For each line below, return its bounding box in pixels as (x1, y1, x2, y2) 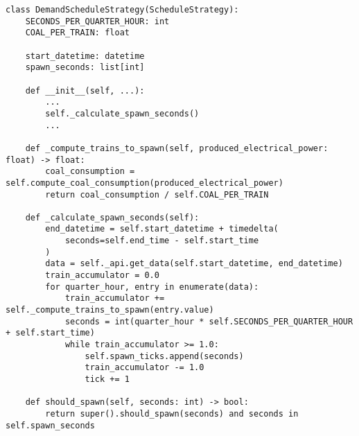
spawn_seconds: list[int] (25, 62, 145, 73)
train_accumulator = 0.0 (45, 270, 159, 281)
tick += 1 (85, 374, 130, 384)
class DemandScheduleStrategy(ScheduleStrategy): (6, 5, 239, 15)
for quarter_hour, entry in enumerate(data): (45, 281, 259, 292)
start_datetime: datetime (25, 51, 145, 61)
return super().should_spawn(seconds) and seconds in (45, 408, 299, 419)
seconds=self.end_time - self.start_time (64, 236, 259, 246)
